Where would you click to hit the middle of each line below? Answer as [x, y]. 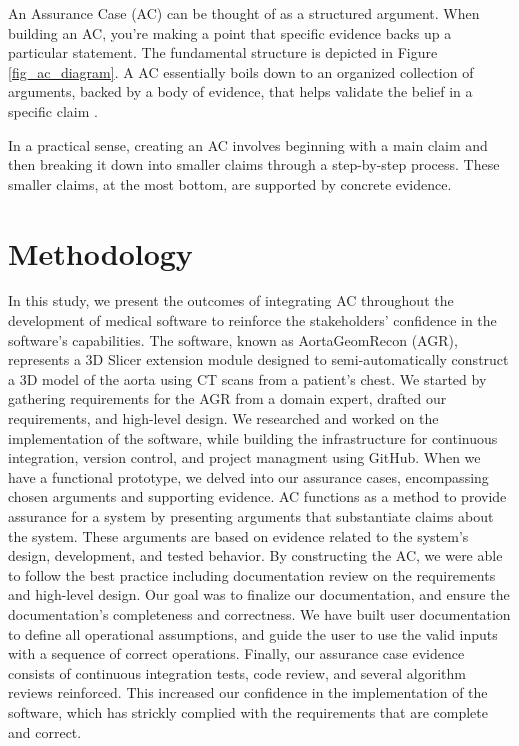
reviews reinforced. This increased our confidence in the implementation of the [248, 692]
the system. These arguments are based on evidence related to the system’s [238, 535]
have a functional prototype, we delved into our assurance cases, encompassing [248, 476]
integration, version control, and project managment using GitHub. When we [244, 457]
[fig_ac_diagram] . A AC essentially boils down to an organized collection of [241, 71]
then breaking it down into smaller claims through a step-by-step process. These [254, 164]
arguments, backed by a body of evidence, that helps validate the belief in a [240, 91]
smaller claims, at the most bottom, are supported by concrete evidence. [230, 183]
